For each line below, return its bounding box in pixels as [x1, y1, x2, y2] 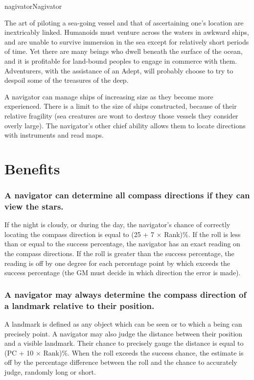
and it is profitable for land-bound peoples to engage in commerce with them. [4, 55, 237, 66]
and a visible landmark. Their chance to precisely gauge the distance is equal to [4, 338, 244, 348]
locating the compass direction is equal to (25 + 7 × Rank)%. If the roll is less [4, 229, 241, 239]
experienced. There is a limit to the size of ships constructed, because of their [4, 101, 237, 111]
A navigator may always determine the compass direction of [4, 288, 247, 300]
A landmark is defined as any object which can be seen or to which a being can [4, 318, 242, 329]
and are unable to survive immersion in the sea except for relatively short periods [4, 36, 249, 47]
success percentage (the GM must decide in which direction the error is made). [4, 267, 241, 278]
